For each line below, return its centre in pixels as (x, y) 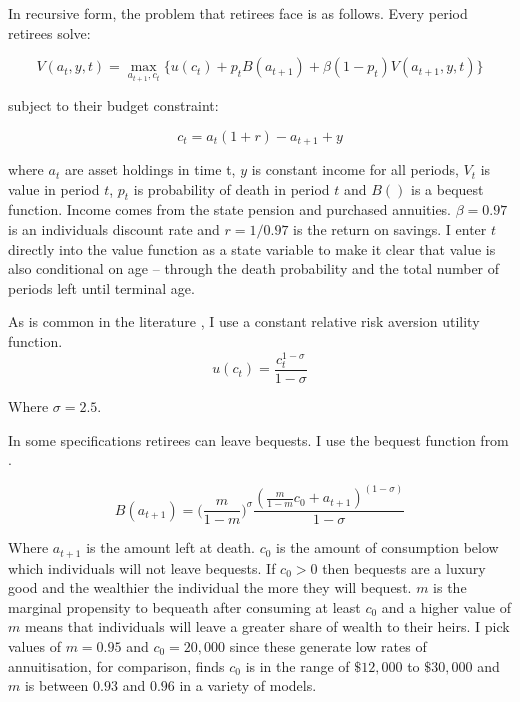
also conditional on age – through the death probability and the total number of (254, 268)
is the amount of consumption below (387, 547)
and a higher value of (446, 606)
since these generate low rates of (328, 645)
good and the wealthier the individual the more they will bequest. (210, 587)
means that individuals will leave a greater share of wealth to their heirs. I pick (267, 626)
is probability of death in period (231, 188)
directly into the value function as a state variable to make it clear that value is (252, 248)
